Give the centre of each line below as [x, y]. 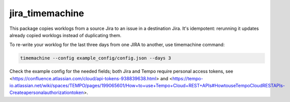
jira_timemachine [47, 13]
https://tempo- [188, 78]
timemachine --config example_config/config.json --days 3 [95, 58]
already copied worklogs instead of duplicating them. [66, 35]
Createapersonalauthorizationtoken [47, 93]
